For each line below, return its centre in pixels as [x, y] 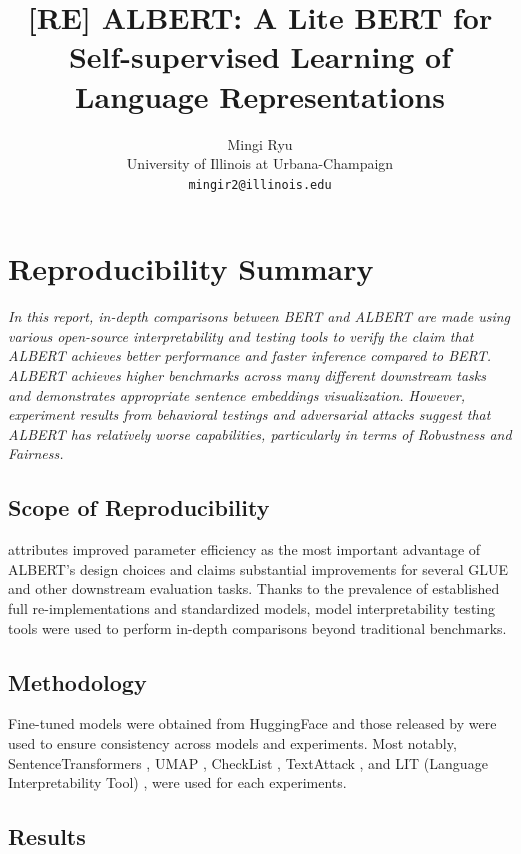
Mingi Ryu [260, 143]
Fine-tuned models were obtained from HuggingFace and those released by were [252, 723]
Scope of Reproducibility [139, 507]
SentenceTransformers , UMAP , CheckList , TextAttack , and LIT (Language [248, 762]
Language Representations [260, 95]
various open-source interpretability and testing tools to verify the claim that [241, 335]
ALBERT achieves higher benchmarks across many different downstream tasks [247, 375]
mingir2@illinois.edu [260, 184]
